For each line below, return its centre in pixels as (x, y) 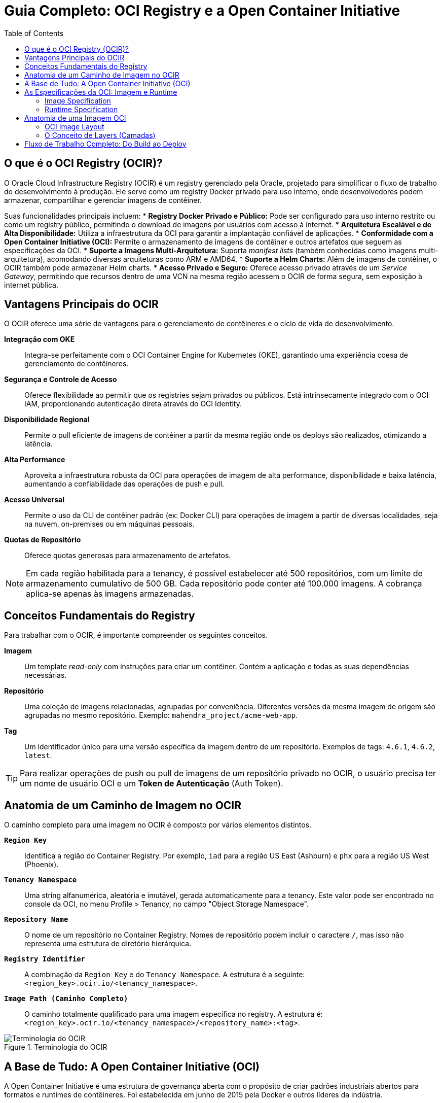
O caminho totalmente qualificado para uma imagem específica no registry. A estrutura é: (174, 1014)
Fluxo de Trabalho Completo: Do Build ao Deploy (105, 144)
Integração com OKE (40, 339)
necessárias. (46, 675)
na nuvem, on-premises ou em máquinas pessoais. (109, 524)
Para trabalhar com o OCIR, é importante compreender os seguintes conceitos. (136, 635)
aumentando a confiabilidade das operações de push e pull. (124, 484)
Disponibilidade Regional (47, 420)
